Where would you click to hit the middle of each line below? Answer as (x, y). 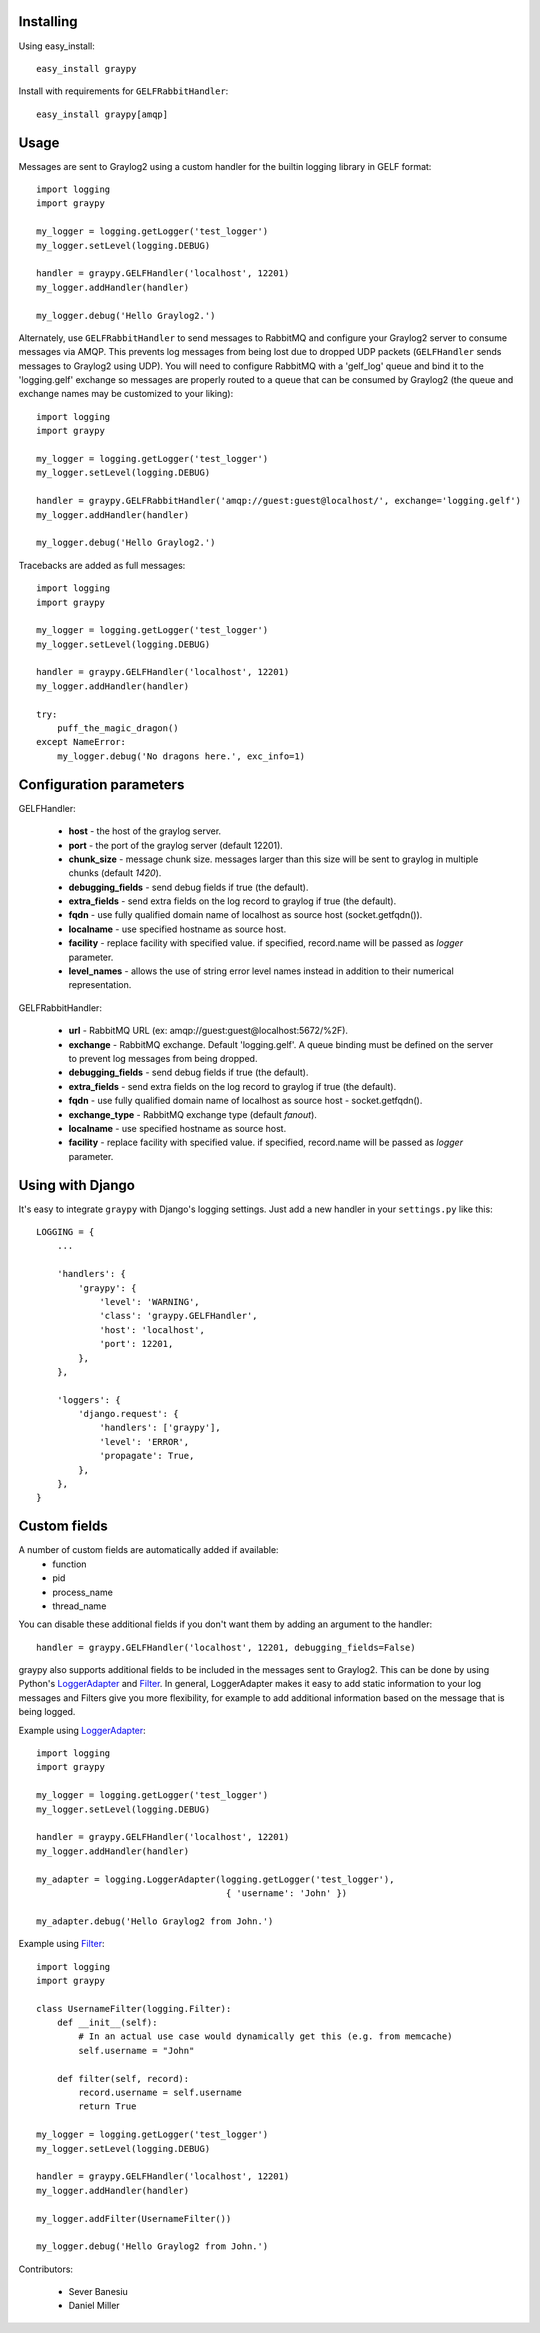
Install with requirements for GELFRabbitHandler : (123, 91)
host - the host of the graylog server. (145, 831)
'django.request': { (128, 1414)
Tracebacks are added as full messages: (102, 565)
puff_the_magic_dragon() (117, 728)
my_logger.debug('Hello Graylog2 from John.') (152, 2246)
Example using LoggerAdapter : (82, 1730)
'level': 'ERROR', (144, 1441)
